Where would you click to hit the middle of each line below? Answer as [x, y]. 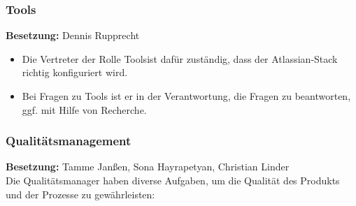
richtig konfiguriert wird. [75, 72]
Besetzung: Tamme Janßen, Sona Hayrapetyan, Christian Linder [148, 167]
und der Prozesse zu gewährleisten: [80, 194]
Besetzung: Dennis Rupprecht [73, 35]
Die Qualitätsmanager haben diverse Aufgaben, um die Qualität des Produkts [173, 180]
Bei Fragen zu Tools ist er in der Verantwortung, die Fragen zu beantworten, [186, 96]
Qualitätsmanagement [69, 141]
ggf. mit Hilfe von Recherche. [84, 109]
